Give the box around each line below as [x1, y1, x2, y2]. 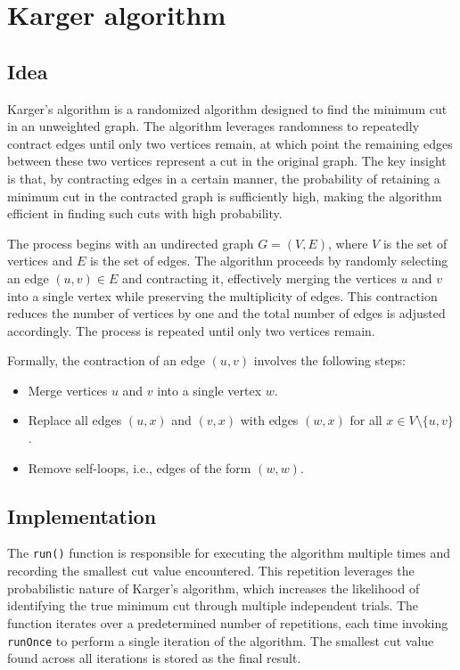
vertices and [7, 251, 73, 270]
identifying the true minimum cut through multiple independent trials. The [7, 596, 419, 615]
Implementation [7, 502, 157, 529]
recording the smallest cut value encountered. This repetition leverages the [7, 561, 415, 580]
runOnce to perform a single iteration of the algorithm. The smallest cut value [7, 631, 434, 650]
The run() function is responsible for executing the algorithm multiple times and [7, 543, 451, 562]
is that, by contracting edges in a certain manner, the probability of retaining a [7, 168, 440, 187]
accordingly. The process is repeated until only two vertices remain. [7, 321, 375, 339]
